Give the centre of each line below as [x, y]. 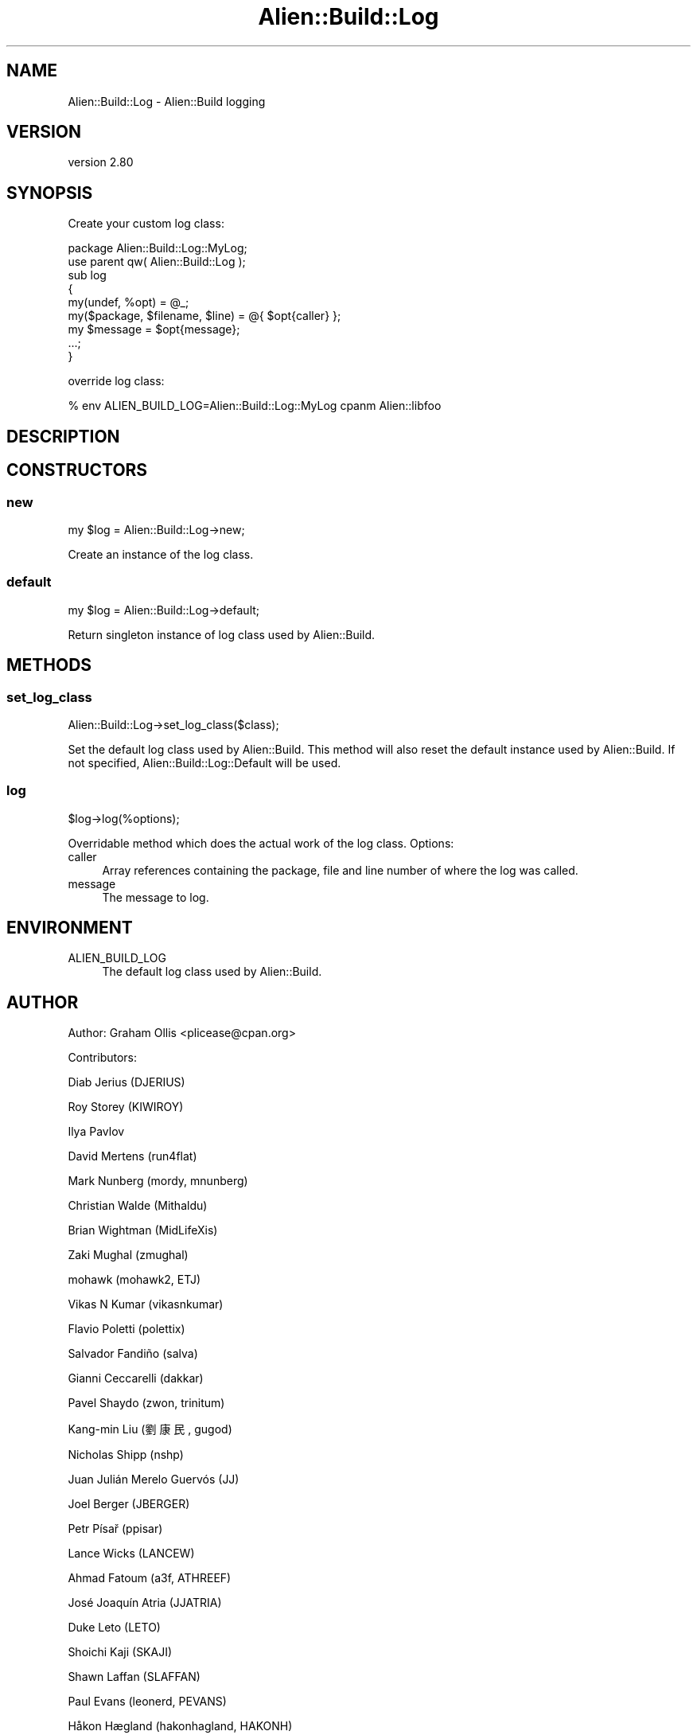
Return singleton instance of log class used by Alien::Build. [222, 634]
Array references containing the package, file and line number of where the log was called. [340, 870]
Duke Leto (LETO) [114, 1628]
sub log [87, 275]
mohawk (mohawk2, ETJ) [134, 1280]
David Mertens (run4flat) [132, 1156]
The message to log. [156, 897]
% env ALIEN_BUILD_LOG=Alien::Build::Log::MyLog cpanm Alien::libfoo [255, 406]
